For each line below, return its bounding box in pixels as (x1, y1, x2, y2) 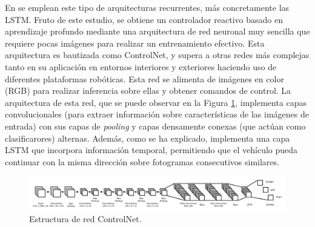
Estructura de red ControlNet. (29, 212, 142, 225)
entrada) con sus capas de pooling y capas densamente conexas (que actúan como (5, 119, 306, 132)
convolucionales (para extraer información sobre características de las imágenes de (5, 108, 309, 120)
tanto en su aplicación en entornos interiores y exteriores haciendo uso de (5, 60, 277, 73)
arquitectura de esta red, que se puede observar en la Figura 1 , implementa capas (5, 96, 307, 108)
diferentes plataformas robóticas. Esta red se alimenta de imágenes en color (5, 72, 284, 85)
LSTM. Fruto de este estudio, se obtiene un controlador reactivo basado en (5, 13, 283, 25)
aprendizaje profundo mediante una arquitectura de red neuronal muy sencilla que (5, 25, 310, 38)
